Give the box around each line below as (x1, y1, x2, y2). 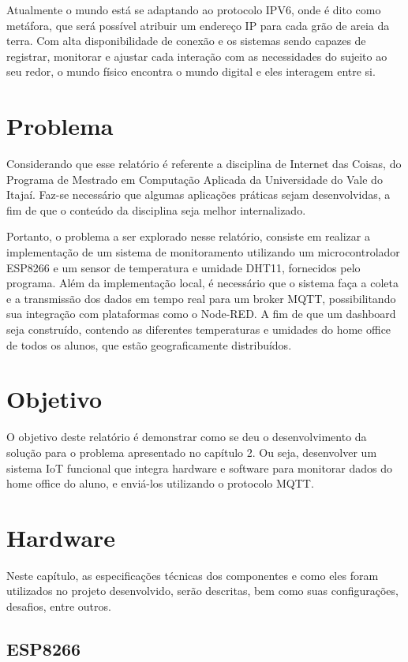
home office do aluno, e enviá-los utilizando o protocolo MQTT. (6, 475, 314, 492)
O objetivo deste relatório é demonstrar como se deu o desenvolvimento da (6, 428, 367, 445)
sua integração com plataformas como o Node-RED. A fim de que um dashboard (6, 305, 396, 322)
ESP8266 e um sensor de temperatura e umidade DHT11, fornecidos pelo (6, 259, 361, 275)
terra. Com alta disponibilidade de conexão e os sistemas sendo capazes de (6, 32, 366, 49)
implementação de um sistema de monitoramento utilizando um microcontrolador (6, 244, 400, 260)
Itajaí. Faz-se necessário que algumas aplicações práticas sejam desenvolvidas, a (6, 186, 391, 203)
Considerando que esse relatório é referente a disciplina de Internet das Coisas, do (6, 155, 402, 172)
